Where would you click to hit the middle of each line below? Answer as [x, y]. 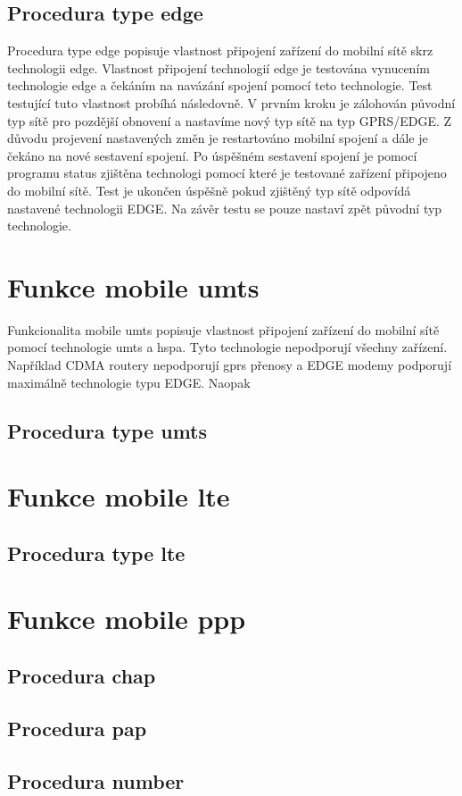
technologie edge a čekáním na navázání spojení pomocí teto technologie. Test [220, 85]
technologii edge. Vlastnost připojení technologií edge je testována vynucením [219, 67]
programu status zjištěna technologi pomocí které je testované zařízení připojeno [227, 173]
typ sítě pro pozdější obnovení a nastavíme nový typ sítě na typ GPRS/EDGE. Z [230, 120]
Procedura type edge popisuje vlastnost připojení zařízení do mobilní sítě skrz [220, 50]
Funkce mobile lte [119, 496]
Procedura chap [82, 675]
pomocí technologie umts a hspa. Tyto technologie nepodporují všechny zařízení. [227, 347]
